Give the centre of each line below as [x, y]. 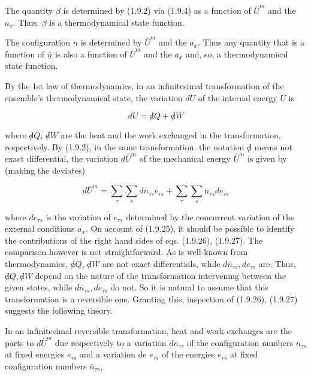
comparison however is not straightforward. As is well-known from [126, 252]
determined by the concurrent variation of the [210, 216]
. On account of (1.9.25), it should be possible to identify [190, 228]
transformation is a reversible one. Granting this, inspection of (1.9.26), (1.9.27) [151, 298]
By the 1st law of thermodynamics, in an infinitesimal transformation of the [144, 85]
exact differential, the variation [62, 158]
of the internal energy [238, 97]
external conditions [40, 228]
